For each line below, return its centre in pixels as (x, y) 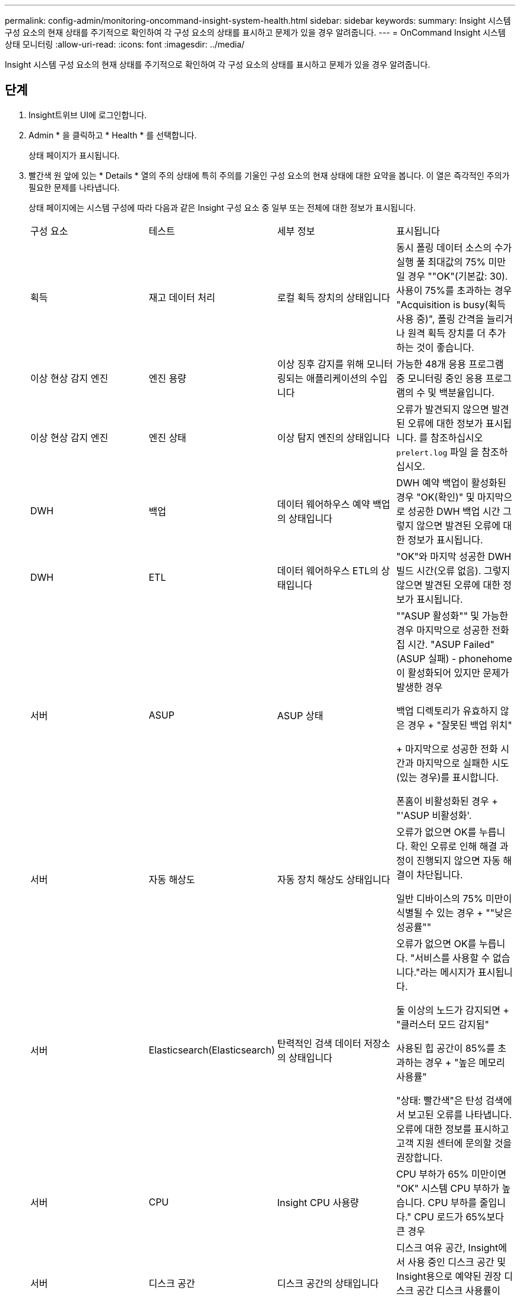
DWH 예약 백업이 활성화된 (451, 483)
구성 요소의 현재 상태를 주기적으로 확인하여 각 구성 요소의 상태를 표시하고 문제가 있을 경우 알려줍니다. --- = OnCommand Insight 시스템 (255, 32)
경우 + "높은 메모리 (465, 1062)
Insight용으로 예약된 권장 (449, 1276)
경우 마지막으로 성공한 (443, 630)
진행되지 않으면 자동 (458, 860)
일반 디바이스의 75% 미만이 (454, 898)
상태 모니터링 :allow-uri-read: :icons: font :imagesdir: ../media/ (125, 44)
